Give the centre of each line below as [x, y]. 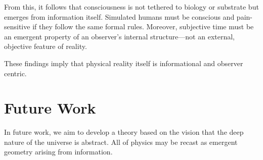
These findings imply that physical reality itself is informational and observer [124, 63]
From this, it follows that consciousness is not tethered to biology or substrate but [131, 7]
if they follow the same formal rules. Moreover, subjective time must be [143, 26]
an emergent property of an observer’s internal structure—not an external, [119, 36]
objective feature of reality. [46, 46]
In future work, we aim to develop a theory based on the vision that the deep [124, 132]
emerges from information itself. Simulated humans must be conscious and [119, 16]
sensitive [17, 26]
